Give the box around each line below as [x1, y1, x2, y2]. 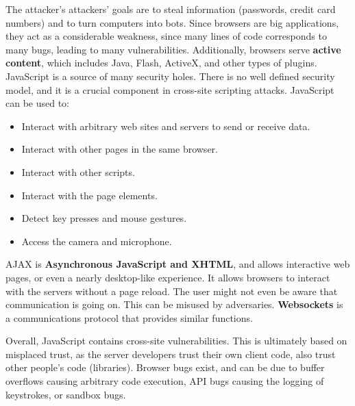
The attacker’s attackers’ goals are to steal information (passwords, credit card [5, 2, 336, 16]
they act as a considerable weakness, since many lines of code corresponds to [5, 29, 327, 43]
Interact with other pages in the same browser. [21, 142, 218, 156]
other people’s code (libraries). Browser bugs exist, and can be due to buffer [5, 360, 325, 375]
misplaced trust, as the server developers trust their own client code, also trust [5, 346, 336, 361]
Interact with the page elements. [21, 188, 158, 202]
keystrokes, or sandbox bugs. [5, 387, 126, 401]
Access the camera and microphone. [21, 233, 172, 248]
